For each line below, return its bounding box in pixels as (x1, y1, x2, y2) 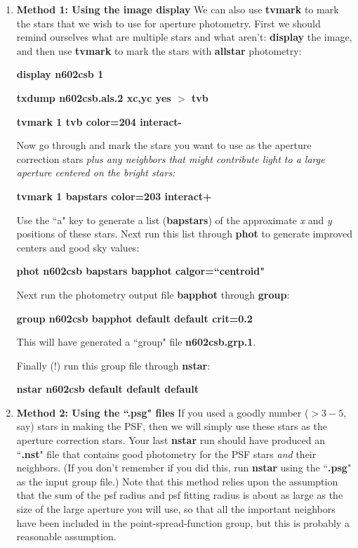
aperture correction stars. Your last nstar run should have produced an (16, 433, 325, 448)
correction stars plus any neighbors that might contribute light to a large (16, 151, 325, 166)
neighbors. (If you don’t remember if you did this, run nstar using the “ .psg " (16, 460, 352, 475)
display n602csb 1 (16, 67, 104, 81)
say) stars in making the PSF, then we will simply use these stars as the (16, 419, 327, 433)
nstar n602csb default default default (16, 381, 199, 396)
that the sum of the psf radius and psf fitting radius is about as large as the (16, 488, 343, 502)
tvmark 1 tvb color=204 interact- (16, 114, 182, 129)
